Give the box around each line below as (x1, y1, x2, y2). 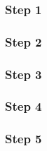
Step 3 (5, 65, 42, 83)
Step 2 (5, 32, 42, 50)
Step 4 (5, 97, 42, 115)
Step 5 (5, 130, 42, 147)
